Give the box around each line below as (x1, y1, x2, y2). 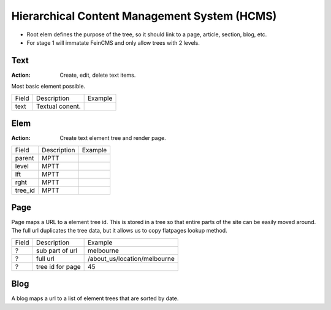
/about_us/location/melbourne (87, 254, 175, 263)
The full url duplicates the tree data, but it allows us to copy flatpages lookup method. (11, 227, 227, 234)
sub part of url (36, 246, 78, 255)
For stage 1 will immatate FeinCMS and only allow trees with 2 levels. (26, 39, 200, 46)
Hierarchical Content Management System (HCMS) (11, 9, 277, 23)
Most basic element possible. (11, 83, 86, 90)
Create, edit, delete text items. (59, 71, 136, 79)
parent (15, 153, 34, 162)
